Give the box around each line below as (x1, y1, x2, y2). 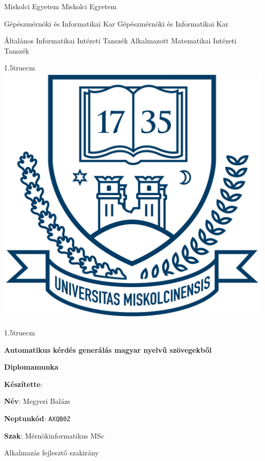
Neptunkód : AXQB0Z (4, 413, 71, 423)
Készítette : (4, 378, 43, 389)
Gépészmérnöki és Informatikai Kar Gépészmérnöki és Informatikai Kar (4, 18, 229, 29)
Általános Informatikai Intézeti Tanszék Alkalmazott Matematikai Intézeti (4, 35, 236, 46)
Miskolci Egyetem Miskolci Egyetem (4, 1, 117, 11)
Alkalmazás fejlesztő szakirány (4, 447, 99, 458)
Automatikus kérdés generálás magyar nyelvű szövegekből (4, 344, 212, 355)
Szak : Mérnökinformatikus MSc (4, 430, 104, 441)
